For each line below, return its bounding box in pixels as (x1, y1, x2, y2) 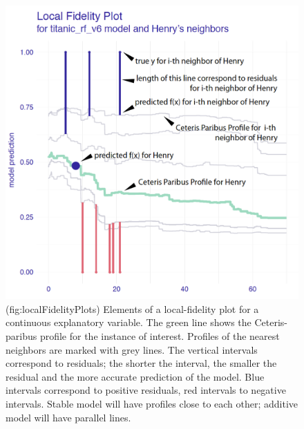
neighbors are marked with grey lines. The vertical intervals (6, 342, 258, 356)
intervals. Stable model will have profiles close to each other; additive (6, 396, 298, 410)
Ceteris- (254, 315, 288, 330)
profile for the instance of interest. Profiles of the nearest (39, 329, 280, 343)
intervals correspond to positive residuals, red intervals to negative (6, 383, 286, 397)
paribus (6, 329, 37, 343)
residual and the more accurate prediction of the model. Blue (6, 369, 265, 383)
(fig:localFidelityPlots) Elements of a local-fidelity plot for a (6, 301, 259, 316)
